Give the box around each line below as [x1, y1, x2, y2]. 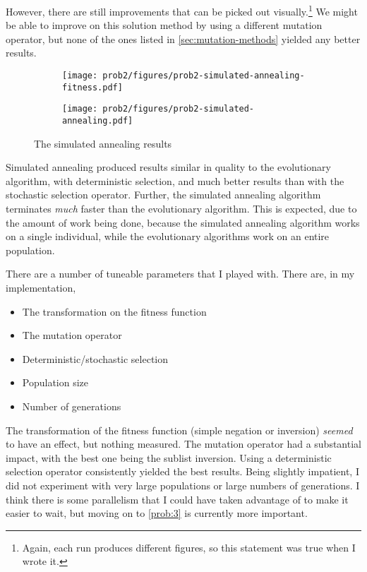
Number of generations [22, 398, 121, 413]
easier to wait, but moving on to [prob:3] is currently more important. [6, 506, 308, 520]
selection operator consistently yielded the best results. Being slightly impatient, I [6, 464, 359, 479]
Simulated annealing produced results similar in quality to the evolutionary [6, 160, 331, 174]
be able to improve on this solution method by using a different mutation [6, 18, 323, 32]
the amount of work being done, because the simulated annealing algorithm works [6, 215, 360, 230]
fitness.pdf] [62, 82, 123, 93]
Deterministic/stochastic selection [22, 351, 169, 366]
